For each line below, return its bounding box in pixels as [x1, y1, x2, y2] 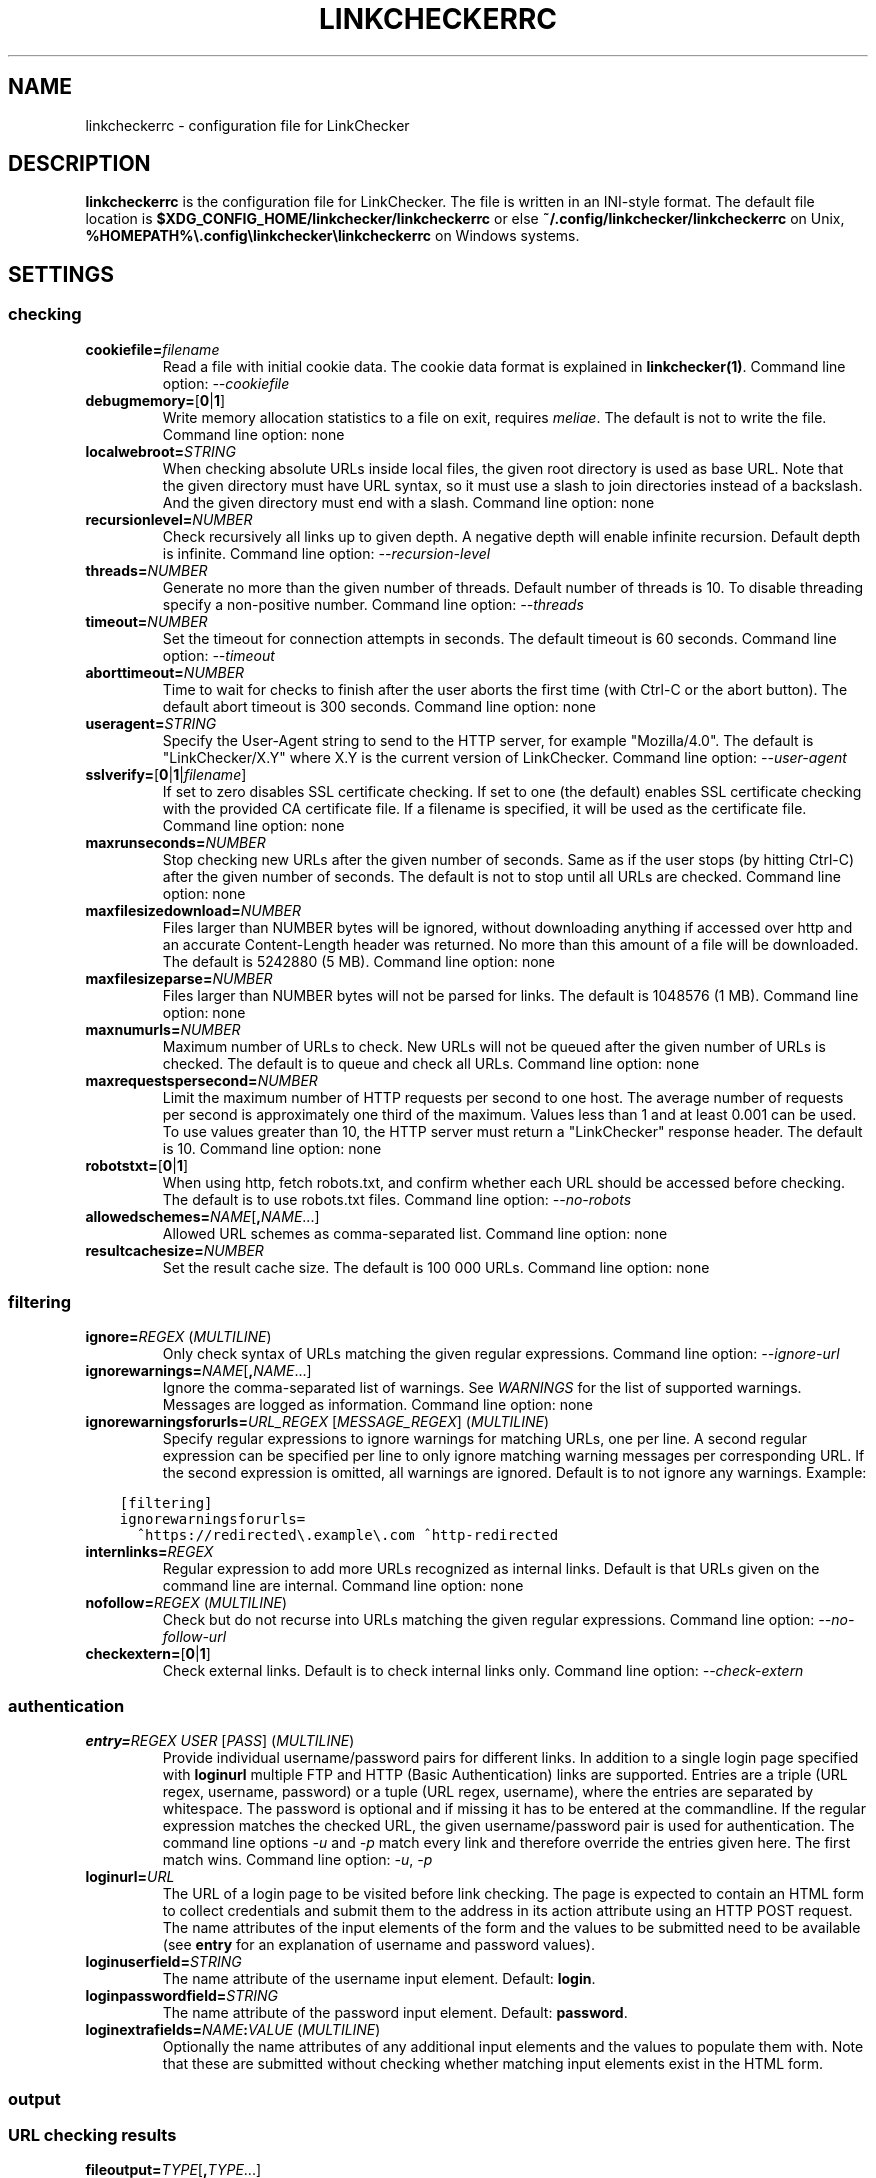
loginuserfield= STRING [85, 1953, 242, 1971]
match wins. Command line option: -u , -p [162, 1851, 433, 1869]
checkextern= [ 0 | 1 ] [85, 1645, 211, 1663]
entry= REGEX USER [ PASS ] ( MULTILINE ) [85, 1732, 355, 1750]
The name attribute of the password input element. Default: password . [162, 2004, 628, 2022]
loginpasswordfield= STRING [85, 1987, 279, 2005]
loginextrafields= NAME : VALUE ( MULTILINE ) [85, 2021, 381, 2039]
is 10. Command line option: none [162, 1139, 382, 1157]
